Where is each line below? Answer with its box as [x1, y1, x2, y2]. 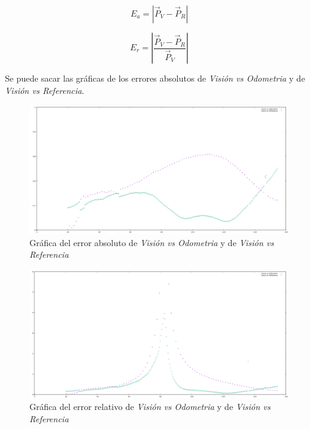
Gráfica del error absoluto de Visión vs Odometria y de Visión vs [29, 236, 274, 249]
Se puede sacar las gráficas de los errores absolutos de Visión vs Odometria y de [5, 72, 305, 84]
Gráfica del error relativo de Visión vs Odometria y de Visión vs [29, 400, 271, 413]
